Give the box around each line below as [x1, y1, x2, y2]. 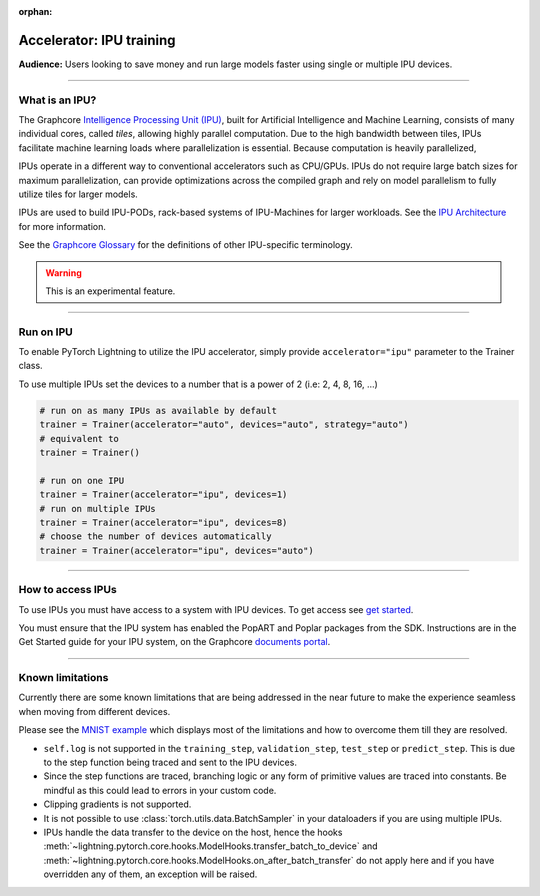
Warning [45, 266, 82, 279]
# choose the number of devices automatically [39, 531, 272, 542]
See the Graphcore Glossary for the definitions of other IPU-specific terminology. [18, 239, 354, 251]
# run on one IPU [39, 475, 125, 486]
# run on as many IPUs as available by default [39, 405, 277, 416]
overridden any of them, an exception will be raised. [43, 868, 258, 880]
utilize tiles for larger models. [18, 188, 139, 200]
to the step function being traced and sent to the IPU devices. [43, 756, 297, 768]
